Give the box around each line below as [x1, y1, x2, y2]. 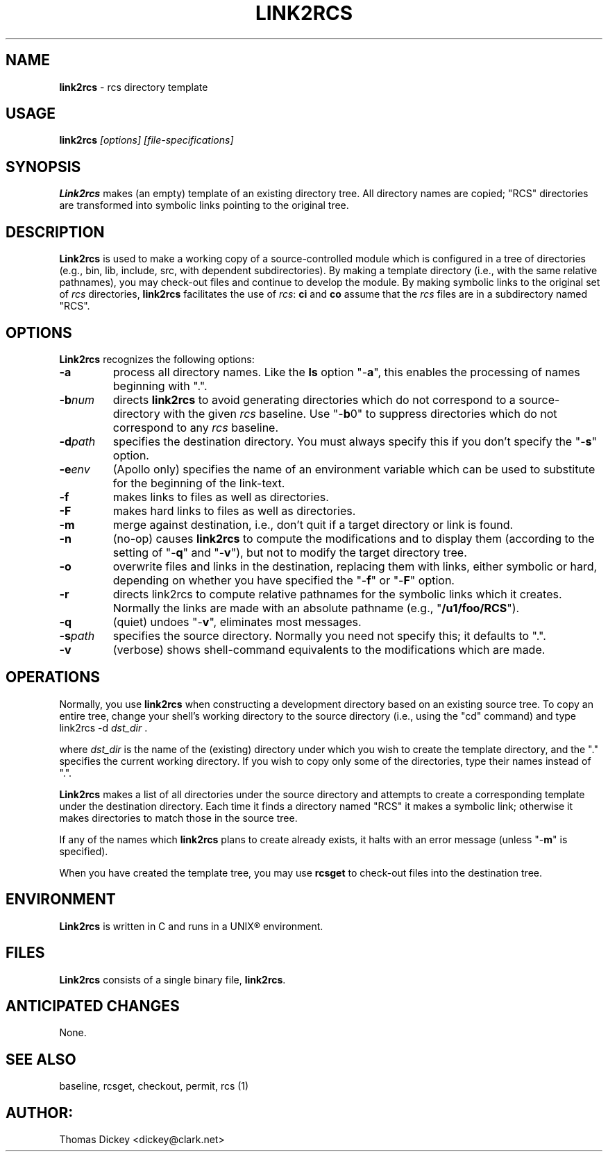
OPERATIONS [6, 668, 100, 686]
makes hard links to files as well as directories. [112, 503, 356, 518]
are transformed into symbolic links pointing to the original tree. [59, 199, 349, 212]
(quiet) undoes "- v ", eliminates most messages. [112, 614, 362, 629]
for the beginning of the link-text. [112, 475, 285, 490]
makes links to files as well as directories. [112, 489, 329, 504]
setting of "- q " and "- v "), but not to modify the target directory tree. [112, 545, 467, 559]
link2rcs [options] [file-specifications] [59, 134, 234, 146]
